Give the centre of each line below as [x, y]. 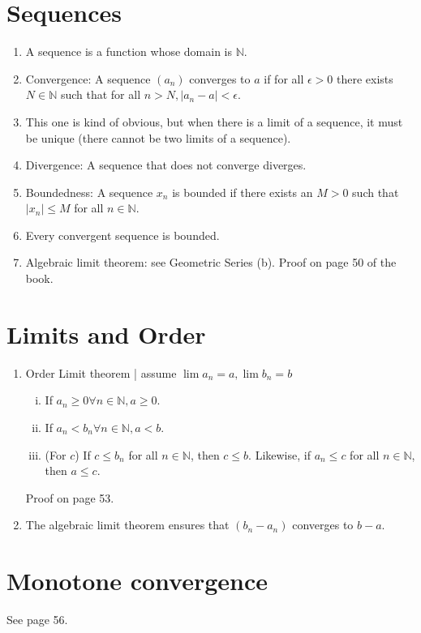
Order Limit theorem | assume [101, 372]
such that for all [101, 94]
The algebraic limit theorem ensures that [127, 525]
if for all [284, 78]
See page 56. [37, 620]
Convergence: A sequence [88, 78]
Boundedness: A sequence [89, 192]
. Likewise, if [279, 454]
